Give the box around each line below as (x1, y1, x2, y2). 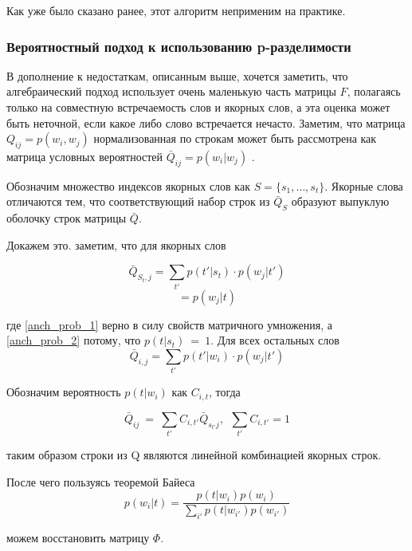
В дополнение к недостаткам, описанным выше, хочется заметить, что (6, 67, 348, 84)
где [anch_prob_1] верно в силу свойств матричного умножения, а (6, 316, 332, 333)
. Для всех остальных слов (210, 332, 339, 348)
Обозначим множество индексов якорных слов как (6, 177, 250, 194)
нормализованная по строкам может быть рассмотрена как (93, 130, 377, 147)
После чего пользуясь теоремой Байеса (6, 473, 195, 490)
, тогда (208, 384, 241, 400)
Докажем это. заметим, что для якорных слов (6, 236, 226, 253)
